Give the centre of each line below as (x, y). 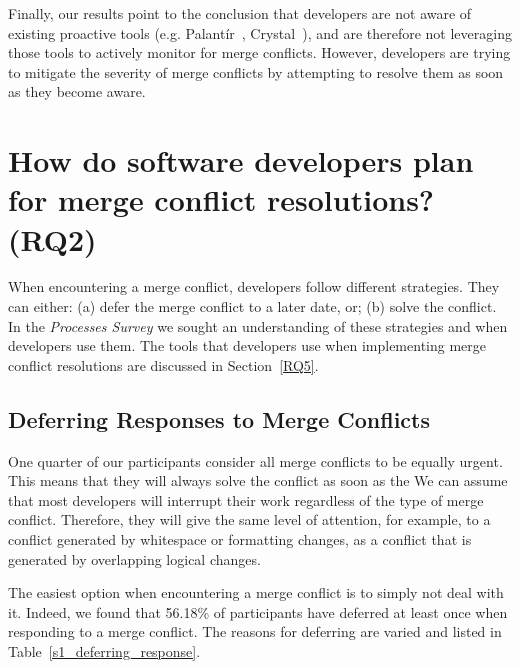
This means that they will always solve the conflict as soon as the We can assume (258, 480)
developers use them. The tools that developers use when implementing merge (247, 345)
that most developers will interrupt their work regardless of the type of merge (246, 499)
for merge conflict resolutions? (221, 199)
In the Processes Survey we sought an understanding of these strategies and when (258, 325)
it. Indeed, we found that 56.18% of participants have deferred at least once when (258, 611)
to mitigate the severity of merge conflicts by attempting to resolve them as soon (256, 71)
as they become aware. (77, 91)
